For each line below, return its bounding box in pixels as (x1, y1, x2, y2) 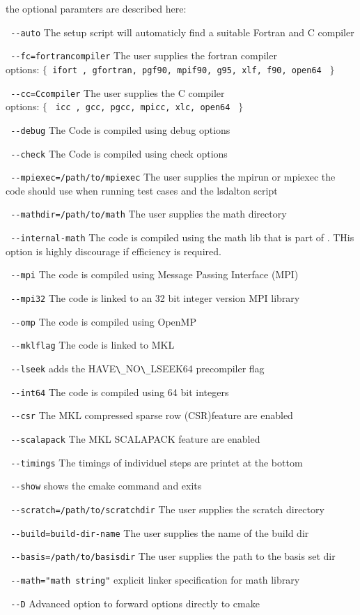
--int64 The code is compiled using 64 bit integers (10, 384, 229, 399)
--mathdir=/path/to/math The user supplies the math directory (10, 206, 287, 221)
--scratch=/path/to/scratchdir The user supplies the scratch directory (10, 501, 324, 516)
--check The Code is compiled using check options (10, 146, 228, 160)
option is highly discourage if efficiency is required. (6, 243, 221, 258)
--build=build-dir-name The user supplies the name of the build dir (10, 525, 309, 540)
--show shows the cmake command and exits (10, 478, 202, 493)
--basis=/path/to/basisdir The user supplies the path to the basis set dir (10, 549, 336, 563)
